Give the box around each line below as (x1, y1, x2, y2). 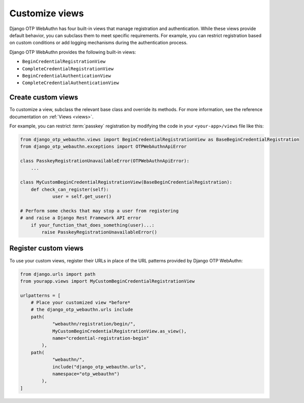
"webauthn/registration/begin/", (52, 321, 136, 327)
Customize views (9, 8, 84, 19)
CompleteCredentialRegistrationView (22, 66, 114, 71)
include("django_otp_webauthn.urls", (52, 364, 147, 369)
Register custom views (9, 244, 84, 253)
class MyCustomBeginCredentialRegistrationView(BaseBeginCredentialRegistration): (20, 179, 233, 185)
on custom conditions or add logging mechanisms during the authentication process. (9, 40, 188, 46)
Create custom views (9, 93, 78, 102)
